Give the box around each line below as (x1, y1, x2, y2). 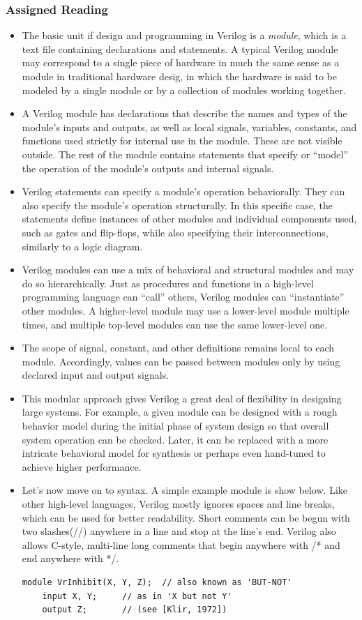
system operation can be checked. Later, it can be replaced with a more (22, 432, 329, 446)
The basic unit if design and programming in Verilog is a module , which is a (22, 28, 347, 43)
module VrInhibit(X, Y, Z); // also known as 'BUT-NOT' (22, 577, 292, 587)
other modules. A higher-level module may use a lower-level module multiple (22, 303, 349, 317)
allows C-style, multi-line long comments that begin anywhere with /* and (22, 537, 340, 552)
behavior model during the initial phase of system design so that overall (22, 418, 329, 433)
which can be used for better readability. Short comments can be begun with (22, 510, 350, 524)
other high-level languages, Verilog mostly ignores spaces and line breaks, (22, 497, 335, 511)
